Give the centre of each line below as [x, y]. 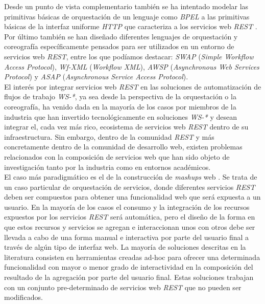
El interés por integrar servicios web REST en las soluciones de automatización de [133, 86]
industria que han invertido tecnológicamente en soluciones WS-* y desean [121, 116]
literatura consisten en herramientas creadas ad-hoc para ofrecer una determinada [132, 257]
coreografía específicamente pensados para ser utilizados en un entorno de [119, 46]
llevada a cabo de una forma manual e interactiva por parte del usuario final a [127, 237]
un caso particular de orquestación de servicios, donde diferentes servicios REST [130, 187]
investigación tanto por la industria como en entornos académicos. [107, 167]
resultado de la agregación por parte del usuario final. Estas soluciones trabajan [129, 277]
